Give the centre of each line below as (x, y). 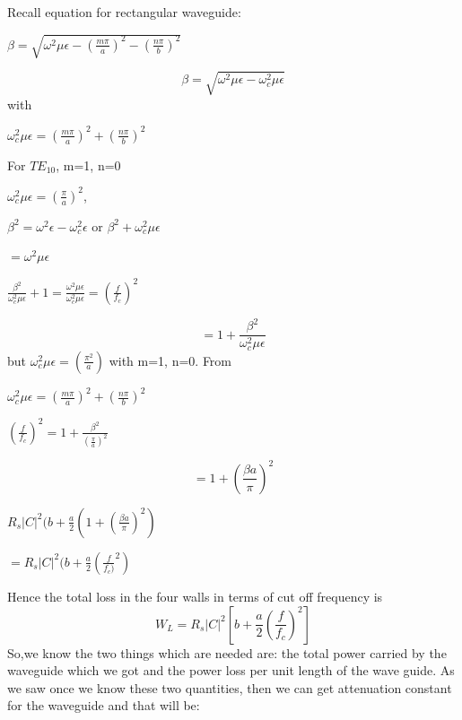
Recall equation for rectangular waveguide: (124, 12)
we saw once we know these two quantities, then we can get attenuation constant (230, 687)
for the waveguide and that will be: (104, 705)
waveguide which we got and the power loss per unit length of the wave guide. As (231, 670)
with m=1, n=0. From (170, 360)
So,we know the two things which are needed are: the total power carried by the (227, 652)
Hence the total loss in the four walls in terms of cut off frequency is (195, 596)
